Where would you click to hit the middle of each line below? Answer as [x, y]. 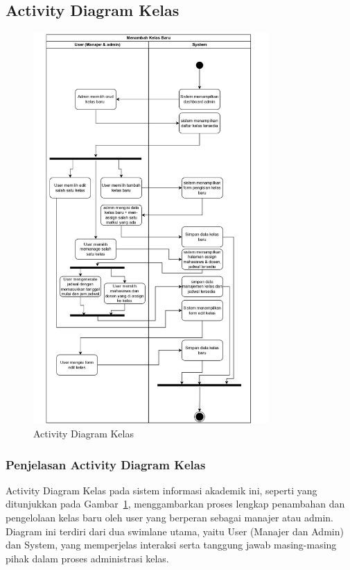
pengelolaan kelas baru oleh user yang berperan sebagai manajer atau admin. [169, 518]
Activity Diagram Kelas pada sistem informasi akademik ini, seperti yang [161, 490]
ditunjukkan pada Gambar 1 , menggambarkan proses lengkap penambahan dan [175, 504]
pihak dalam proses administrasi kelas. [87, 558]
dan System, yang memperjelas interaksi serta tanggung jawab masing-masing [171, 545]
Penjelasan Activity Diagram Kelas [106, 464]
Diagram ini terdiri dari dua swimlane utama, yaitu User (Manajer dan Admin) [175, 531]
